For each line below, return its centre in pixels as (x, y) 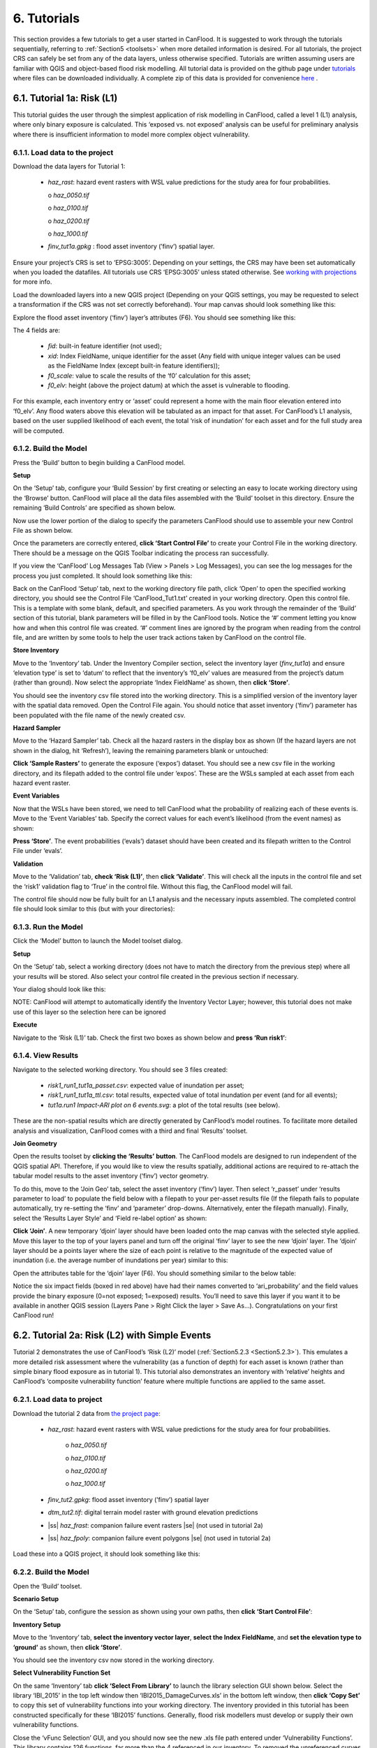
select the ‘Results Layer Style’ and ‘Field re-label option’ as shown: (110, 1218)
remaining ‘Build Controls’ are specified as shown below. (94, 508)
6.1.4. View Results (46, 1056)
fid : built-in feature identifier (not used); (105, 346)
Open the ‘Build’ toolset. (47, 1586)
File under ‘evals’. (38, 851)
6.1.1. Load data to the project (63, 152)
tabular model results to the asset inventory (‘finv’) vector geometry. (111, 1176)
